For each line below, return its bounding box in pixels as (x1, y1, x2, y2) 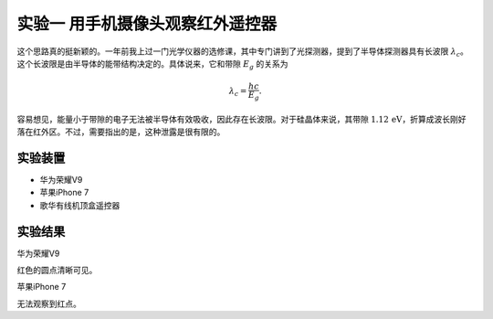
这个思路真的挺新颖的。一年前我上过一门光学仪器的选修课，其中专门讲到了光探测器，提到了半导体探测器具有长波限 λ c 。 (16, 46, 469, 58)
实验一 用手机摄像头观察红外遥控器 (16, 14, 278, 34)
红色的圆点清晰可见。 (16, 265, 98, 276)
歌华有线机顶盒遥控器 (39, 199, 121, 210)
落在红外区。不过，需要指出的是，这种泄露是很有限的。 (16, 126, 226, 137)
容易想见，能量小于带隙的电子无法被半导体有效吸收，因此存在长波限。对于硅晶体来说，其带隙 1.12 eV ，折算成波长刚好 (16, 113, 467, 124)
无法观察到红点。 (16, 298, 81, 309)
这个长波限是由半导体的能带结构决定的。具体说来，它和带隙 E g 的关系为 (16, 58, 288, 71)
